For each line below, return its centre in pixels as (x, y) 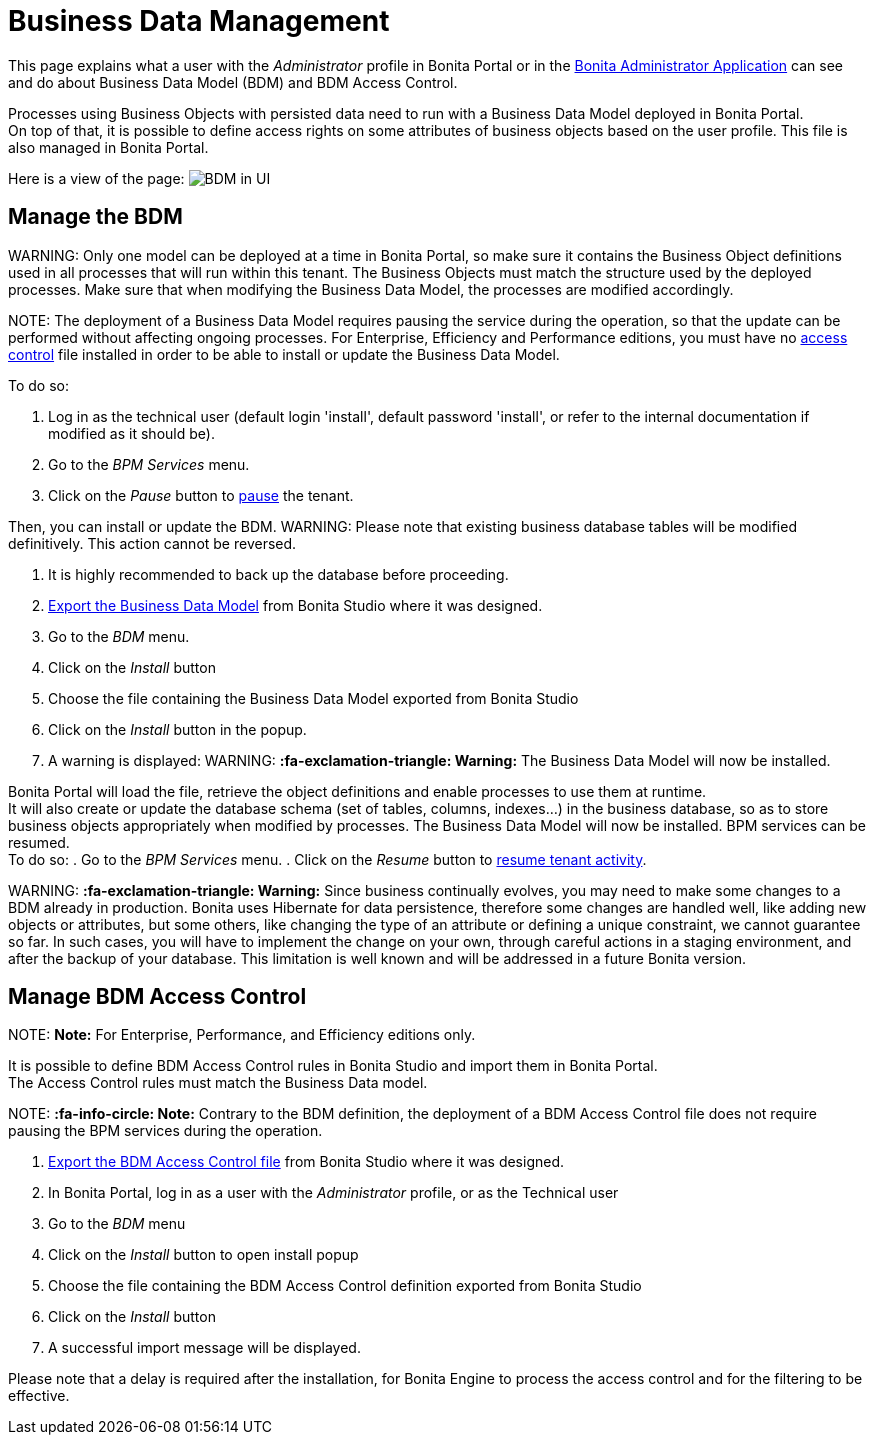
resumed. (39, 842)
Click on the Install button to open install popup (203, 1255)
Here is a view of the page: (96, 178)
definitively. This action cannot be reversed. (152, 543)
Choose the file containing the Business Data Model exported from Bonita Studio (313, 698)
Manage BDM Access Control (157, 997)
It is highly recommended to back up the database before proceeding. (278, 574)
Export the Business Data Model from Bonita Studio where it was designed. (295, 605)
